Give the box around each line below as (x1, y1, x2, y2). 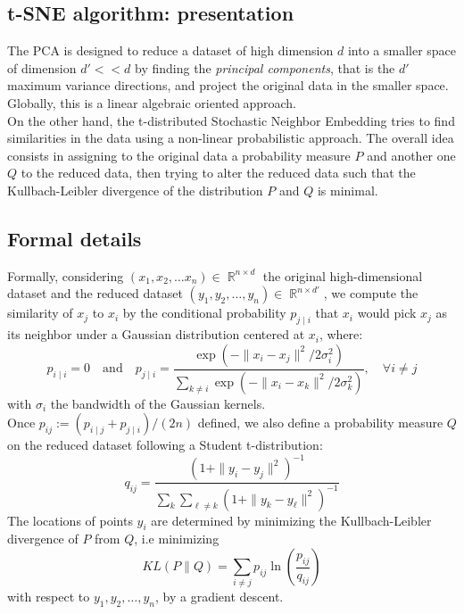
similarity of (7, 303, 73, 322)
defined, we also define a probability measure (197, 413, 443, 432)
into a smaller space (347, 41, 457, 60)
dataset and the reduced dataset (7, 284, 183, 303)
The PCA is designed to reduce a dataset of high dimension (7, 41, 334, 60)
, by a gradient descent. (155, 587, 284, 606)
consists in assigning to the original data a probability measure (7, 145, 351, 164)
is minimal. (317, 180, 378, 199)
